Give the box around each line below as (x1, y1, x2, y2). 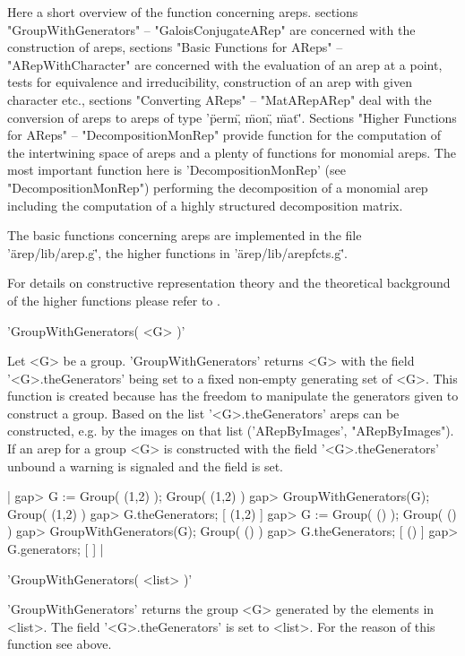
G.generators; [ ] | (7, 539, 104, 558)
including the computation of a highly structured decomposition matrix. (7, 195, 403, 214)
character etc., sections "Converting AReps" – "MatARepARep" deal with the (7, 90, 432, 108)
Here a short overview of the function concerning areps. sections (7, 3, 358, 21)
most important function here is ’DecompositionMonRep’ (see (7, 160, 346, 179)
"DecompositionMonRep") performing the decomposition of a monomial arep (7, 177, 428, 196)
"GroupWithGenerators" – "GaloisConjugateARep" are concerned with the (7, 20, 416, 39)
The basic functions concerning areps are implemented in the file (7, 226, 362, 245)
